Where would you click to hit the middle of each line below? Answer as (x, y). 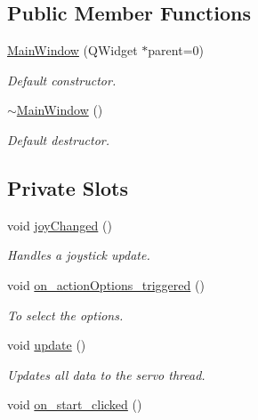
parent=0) (176, 50)
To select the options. (65, 315)
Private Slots (68, 187)
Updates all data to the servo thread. (106, 374)
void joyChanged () (60, 225)
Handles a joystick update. (79, 255)
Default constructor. (62, 80)
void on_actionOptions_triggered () (106, 284)
